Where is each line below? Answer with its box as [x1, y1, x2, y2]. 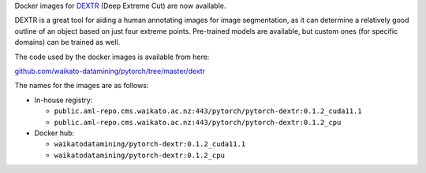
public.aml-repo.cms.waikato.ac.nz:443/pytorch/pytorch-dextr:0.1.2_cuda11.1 [54, 107, 362, 116]
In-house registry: [34, 95, 93, 105]
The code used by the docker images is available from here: [14, 52, 210, 61]
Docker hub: [34, 128, 75, 138]
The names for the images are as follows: [14, 81, 149, 90]
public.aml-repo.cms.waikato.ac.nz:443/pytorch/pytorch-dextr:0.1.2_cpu [54, 118, 342, 127]
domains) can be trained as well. [14, 38, 121, 47]
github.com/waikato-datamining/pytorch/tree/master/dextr [14, 66, 205, 75]
